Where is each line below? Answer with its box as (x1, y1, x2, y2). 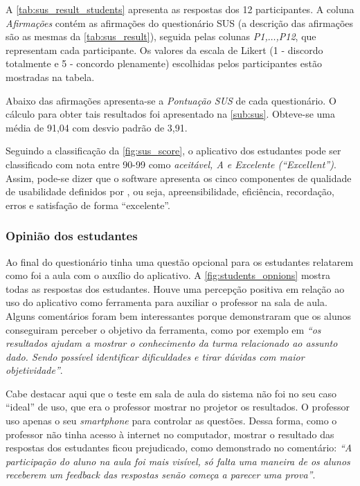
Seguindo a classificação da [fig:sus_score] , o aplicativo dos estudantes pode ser (6, 143, 341, 158)
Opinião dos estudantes (6, 227, 138, 244)
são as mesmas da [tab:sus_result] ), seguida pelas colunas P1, (6, 29, 268, 44)
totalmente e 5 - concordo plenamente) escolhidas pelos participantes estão (6, 56, 322, 71)
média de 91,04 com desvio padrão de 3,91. (6, 120, 188, 134)
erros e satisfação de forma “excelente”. (6, 197, 170, 212)
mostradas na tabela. (6, 69, 95, 84)
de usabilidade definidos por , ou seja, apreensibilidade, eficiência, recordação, (6, 184, 334, 199)
